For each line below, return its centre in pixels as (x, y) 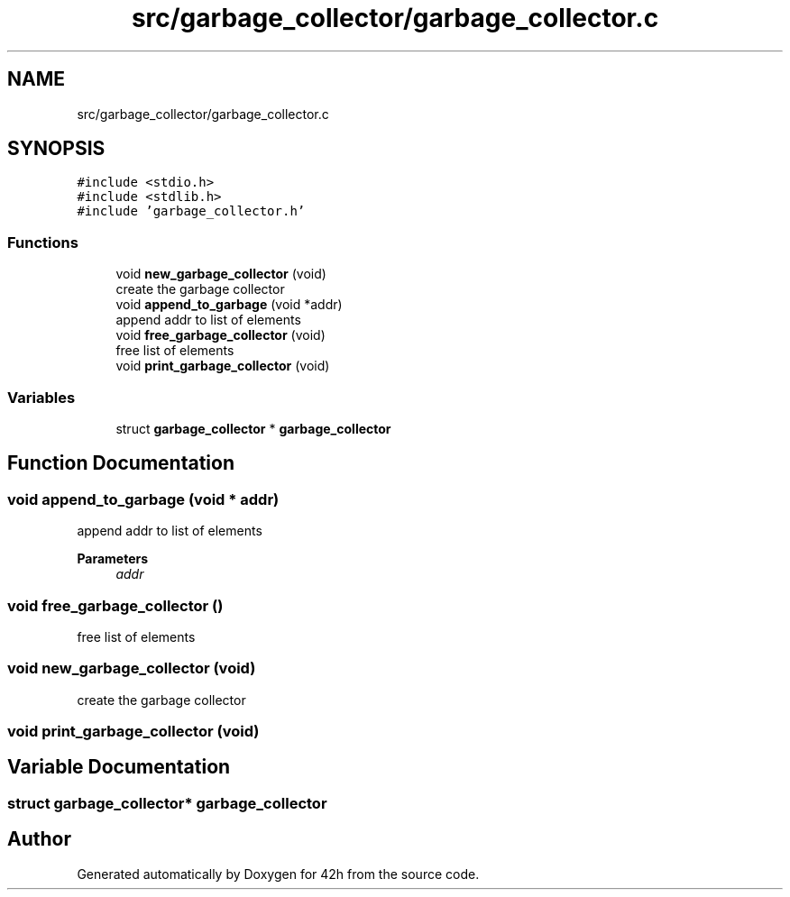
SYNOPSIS (56, 149)
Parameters (113, 559)
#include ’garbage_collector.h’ (191, 211)
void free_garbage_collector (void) (220, 335)
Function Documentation (121, 463)
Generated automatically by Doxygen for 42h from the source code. (278, 874)
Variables (41, 397)
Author (39, 839)
